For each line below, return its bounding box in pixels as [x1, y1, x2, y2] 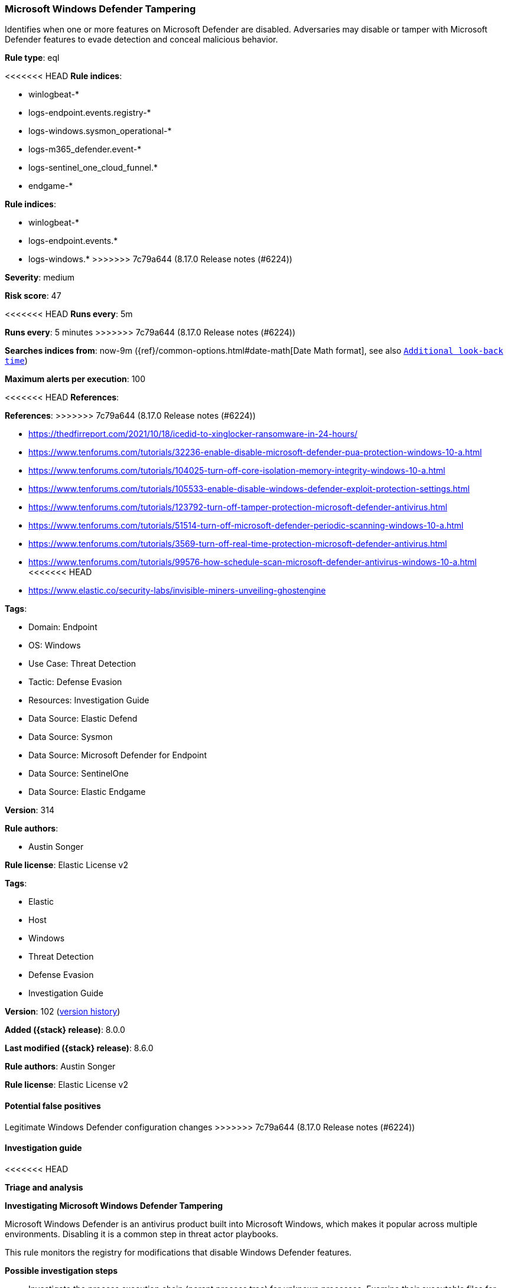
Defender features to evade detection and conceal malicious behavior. [5, 34, 278, 45]
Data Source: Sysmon [28, 732, 113, 742]
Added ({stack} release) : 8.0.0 [5, 1025, 125, 1035]
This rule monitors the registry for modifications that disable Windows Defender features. [5, 1247, 352, 1257]
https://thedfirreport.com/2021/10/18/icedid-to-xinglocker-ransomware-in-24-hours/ [28, 429, 358, 439]
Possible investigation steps [5, 1265, 118, 1276]
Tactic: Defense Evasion [28, 677, 122, 687]
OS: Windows [28, 640, 81, 651]
